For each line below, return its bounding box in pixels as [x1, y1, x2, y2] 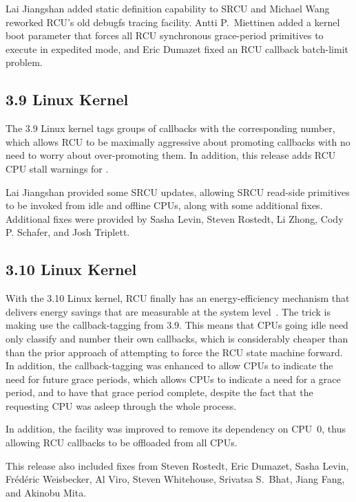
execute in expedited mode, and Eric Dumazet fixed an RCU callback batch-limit [6, 41, 348, 56]
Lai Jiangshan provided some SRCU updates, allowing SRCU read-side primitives [6, 184, 350, 199]
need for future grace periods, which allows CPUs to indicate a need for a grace [6, 371, 341, 386]
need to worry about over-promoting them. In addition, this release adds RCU [6, 148, 336, 162]
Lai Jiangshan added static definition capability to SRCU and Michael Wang [6, 1, 330, 15]
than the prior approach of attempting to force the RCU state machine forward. [6, 345, 343, 359]
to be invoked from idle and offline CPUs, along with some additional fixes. [6, 198, 323, 212]
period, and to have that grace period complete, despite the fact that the [6, 385, 313, 400]
